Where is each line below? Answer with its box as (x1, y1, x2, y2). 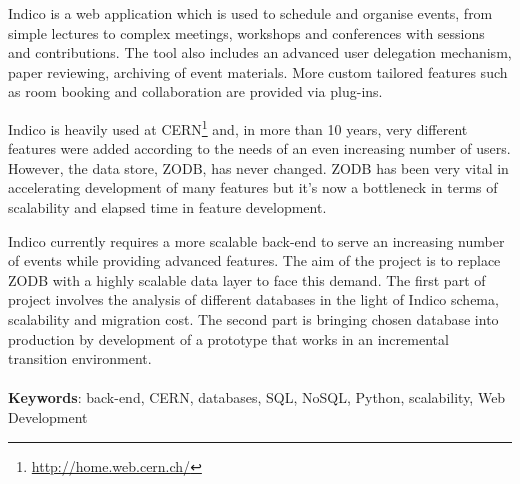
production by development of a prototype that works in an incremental (8, 328, 449, 349)
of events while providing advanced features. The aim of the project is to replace (8, 250, 501, 271)
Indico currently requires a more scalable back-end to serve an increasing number (8, 230, 505, 251)
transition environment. (8, 348, 152, 369)
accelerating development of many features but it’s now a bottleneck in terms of (8, 177, 498, 198)
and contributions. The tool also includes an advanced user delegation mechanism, (8, 42, 512, 63)
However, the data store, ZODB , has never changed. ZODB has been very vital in (8, 157, 509, 178)
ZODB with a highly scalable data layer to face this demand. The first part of (8, 269, 486, 290)
